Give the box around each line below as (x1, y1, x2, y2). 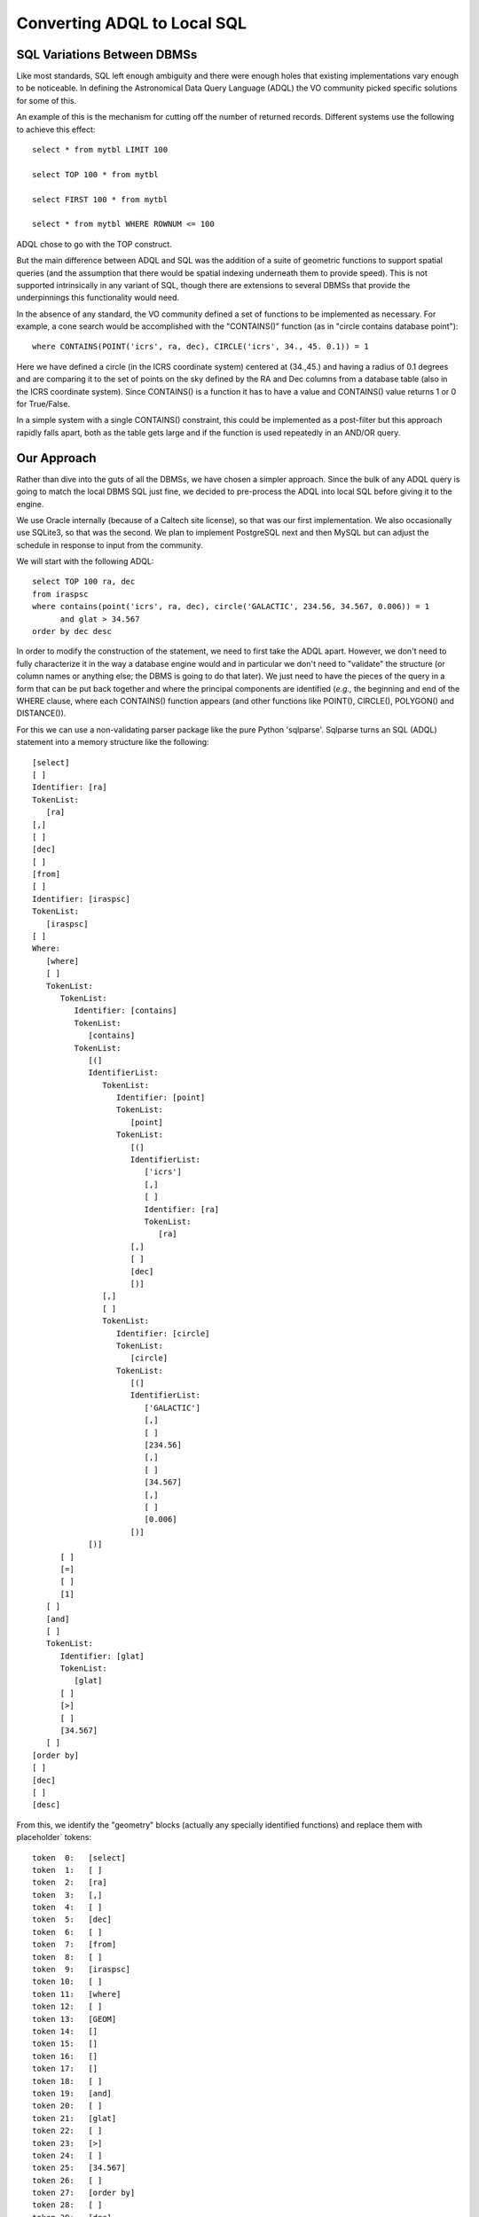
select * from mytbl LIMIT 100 (32, 145, 169, 155)
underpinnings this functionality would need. (16, 293, 180, 303)
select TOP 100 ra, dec (32, 576, 136, 587)
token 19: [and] (32, 2088, 113, 2098)
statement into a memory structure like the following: (16, 737, 209, 748)
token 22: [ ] (32, 2126, 103, 2136)
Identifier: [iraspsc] (32, 894, 131, 904)
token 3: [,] (32, 1890, 103, 1900)
